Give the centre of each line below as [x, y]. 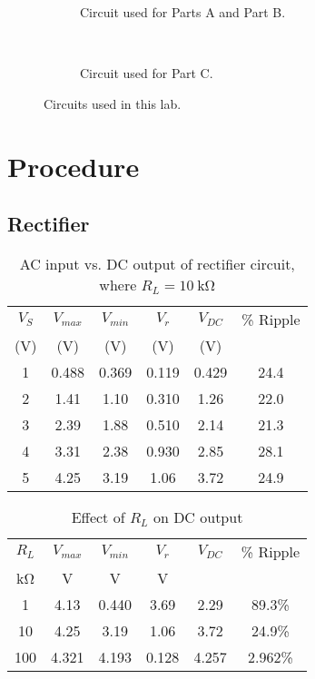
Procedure [74, 166]
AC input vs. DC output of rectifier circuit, [157, 263]
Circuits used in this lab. [113, 103]
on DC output [198, 517]
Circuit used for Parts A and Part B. [183, 12]
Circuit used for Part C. [147, 73]
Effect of [98, 517]
